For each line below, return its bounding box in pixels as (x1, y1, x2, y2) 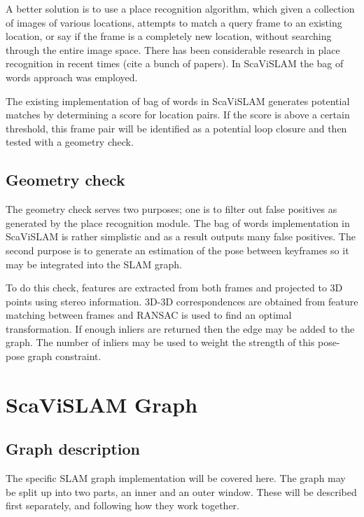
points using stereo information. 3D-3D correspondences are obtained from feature (6, 294, 358, 308)
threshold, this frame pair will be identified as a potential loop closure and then (6, 120, 347, 135)
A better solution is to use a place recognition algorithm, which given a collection (6, 1, 355, 15)
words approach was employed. (6, 69, 138, 84)
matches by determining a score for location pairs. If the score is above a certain (6, 107, 350, 122)
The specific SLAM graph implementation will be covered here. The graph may (6, 471, 346, 485)
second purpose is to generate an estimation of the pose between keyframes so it (6, 242, 349, 257)
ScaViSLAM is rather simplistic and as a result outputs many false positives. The (6, 229, 356, 244)
